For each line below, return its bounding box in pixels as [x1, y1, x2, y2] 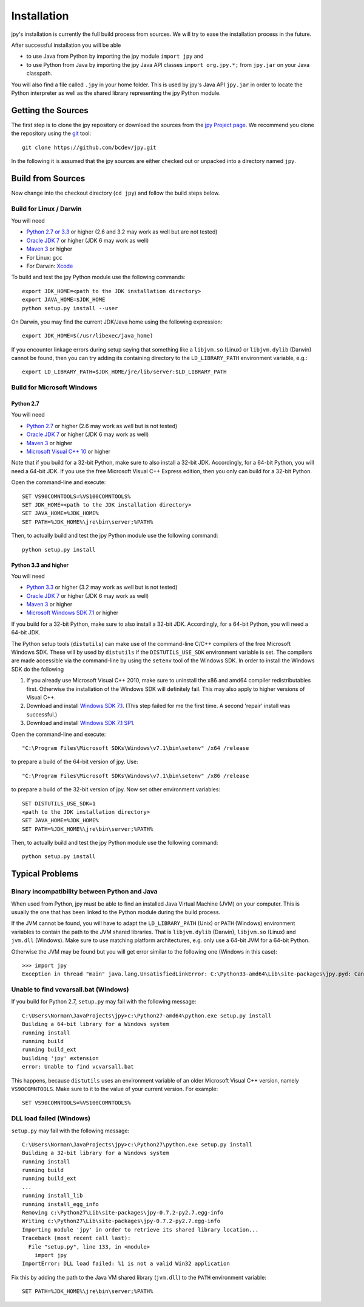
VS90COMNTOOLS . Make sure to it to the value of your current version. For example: [11, 1086, 218, 1092]
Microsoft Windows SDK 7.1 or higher [26, 609, 119, 617]
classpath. [26, 70, 53, 77]
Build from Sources [11, 173, 86, 184]
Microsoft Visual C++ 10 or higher [26, 448, 111, 455]
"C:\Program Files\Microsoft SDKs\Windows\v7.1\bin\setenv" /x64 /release [22, 744, 249, 751]
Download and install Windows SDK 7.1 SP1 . [26, 719, 135, 727]
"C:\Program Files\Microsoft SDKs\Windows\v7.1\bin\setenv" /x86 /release [22, 772, 249, 779]
